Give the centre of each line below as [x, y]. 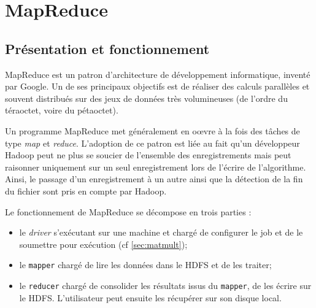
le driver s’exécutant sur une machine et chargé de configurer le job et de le [161, 232]
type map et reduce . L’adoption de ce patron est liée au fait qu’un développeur [152, 143]
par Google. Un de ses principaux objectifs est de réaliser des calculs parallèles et [157, 86]
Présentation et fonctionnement [107, 48]
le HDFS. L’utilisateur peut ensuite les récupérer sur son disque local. [150, 297]
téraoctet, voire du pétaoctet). [62, 110]
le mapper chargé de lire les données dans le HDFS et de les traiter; [145, 265]
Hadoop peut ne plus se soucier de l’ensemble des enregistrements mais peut [148, 155]
